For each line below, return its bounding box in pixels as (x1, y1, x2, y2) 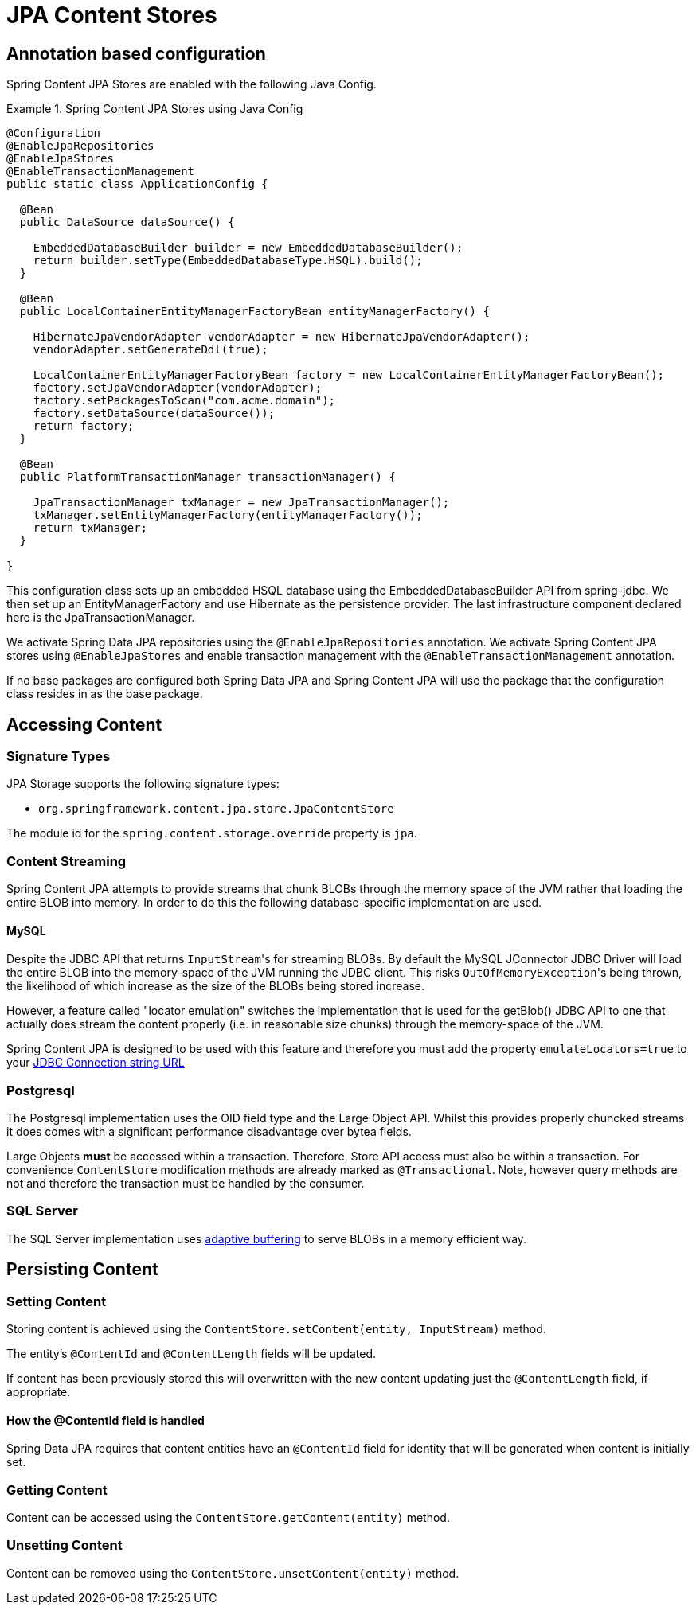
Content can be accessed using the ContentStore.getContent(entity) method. (6, 1511, 450, 1525)
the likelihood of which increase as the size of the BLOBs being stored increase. (6, 979, 425, 993)
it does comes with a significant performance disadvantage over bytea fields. (6, 1125, 412, 1139)
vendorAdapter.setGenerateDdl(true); (33, 343, 268, 357)
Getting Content (6, 1481, 108, 1498)
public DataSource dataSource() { (19, 216, 235, 229)
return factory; (33, 419, 135, 433)
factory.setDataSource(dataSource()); (33, 407, 276, 420)
